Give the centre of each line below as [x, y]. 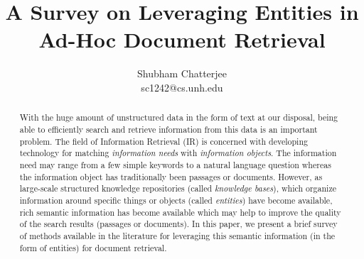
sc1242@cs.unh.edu [182, 87]
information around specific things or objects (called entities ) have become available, [176, 200]
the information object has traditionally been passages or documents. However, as [171, 176]
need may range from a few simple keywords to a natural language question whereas [175, 164]
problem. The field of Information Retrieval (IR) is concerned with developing [164, 141]
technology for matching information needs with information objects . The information [178, 153]
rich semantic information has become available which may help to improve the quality [180, 212]
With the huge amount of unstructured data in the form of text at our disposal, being [179, 117]
